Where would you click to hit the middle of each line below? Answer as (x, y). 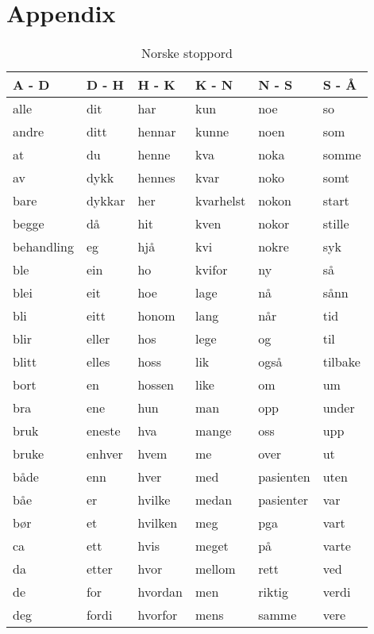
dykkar (106, 201)
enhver (104, 454)
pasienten (284, 477)
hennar (157, 132)
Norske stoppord (187, 53)
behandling (43, 247)
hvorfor (158, 615)
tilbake (341, 362)
